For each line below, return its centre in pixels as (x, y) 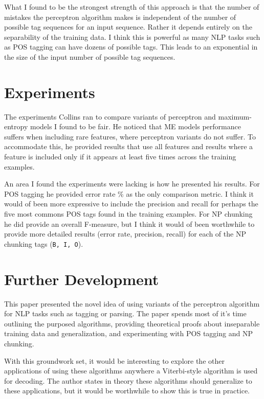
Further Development (82, 279)
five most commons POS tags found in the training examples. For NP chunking (128, 214)
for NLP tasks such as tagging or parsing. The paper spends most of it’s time (125, 313)
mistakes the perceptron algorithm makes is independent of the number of (120, 17)
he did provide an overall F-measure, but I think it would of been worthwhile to (129, 224)
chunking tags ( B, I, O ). (44, 243)
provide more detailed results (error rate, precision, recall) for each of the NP (125, 234)
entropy (16, 126)
